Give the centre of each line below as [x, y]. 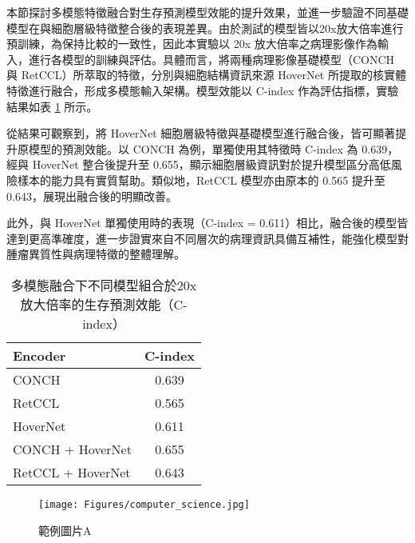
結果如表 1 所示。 [52, 106]
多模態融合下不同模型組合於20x [104, 285]
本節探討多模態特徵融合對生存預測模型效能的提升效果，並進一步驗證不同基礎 [207, 12]
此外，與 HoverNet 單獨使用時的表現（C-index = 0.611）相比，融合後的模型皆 [207, 223]
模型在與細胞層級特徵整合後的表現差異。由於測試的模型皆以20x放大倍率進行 [205, 28]
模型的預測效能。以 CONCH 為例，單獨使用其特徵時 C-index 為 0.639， [213, 148]
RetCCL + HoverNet [72, 472]
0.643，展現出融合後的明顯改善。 [92, 196]
